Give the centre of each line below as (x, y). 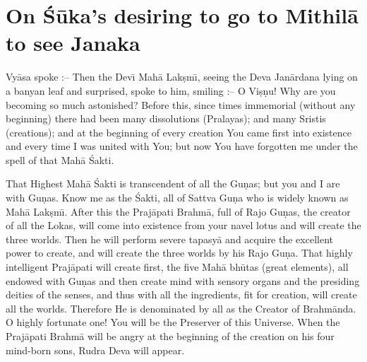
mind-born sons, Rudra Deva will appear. (95, 350)
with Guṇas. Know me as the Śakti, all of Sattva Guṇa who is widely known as (177, 198)
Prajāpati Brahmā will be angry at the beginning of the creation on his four (170, 336)
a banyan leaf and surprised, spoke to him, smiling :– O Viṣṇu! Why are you (171, 90)
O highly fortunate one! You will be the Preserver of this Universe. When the (173, 322)
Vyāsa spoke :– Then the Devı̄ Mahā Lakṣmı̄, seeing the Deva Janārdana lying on (182, 77)
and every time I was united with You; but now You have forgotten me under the (182, 146)
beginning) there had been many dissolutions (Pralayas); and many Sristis (166, 118)
